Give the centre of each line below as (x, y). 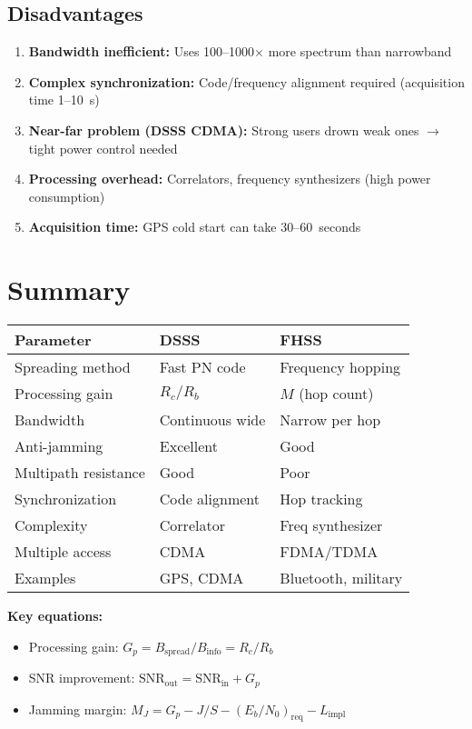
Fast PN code (202, 367)
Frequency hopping (340, 367)
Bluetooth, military (341, 578)
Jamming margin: (78, 709)
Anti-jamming (59, 446)
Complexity (51, 525)
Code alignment (210, 499)
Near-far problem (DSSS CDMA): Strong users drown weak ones (224, 130)
